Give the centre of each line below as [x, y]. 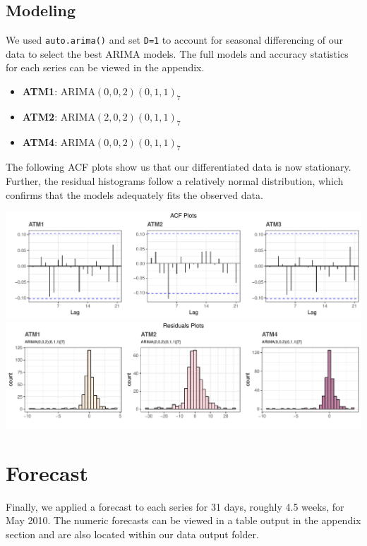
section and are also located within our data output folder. [132, 534]
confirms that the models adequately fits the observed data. [134, 194]
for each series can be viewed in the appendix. [105, 67]
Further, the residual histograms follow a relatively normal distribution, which [175, 181]
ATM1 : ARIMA [59, 91]
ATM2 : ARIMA [59, 116]
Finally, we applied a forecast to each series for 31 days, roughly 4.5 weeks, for [175, 506]
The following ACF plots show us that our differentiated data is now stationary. [179, 167]
